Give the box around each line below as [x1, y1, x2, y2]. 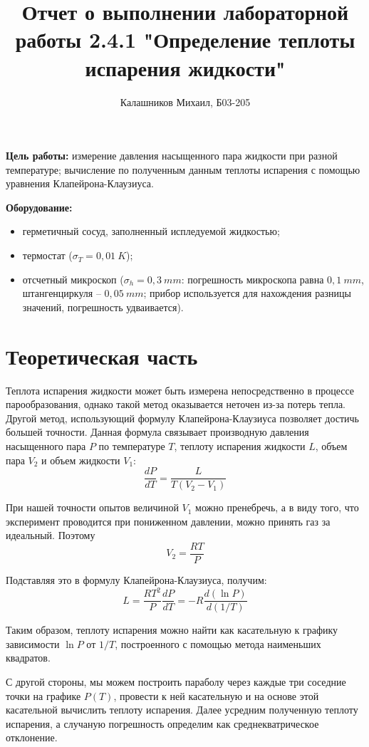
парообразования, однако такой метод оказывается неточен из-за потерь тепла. [6, 397, 346, 412]
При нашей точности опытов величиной [6, 500, 179, 515]
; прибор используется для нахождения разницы [143, 286, 351, 301]
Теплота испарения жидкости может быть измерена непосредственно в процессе [6, 382, 355, 397]
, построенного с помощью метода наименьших [115, 636, 321, 651]
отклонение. [6, 730, 58, 745]
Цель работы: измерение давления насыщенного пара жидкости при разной [6, 148, 338, 163]
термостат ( [22, 248, 73, 263]
